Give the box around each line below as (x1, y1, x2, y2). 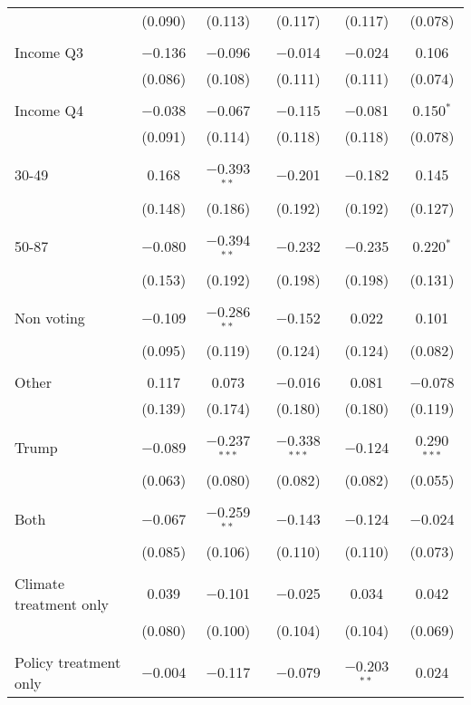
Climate (14, 572, 65, 594)
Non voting (14, 306, 85, 328)
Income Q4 (14, 100, 83, 121)
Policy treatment (14, 651, 121, 672)
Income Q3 (14, 42, 83, 63)
